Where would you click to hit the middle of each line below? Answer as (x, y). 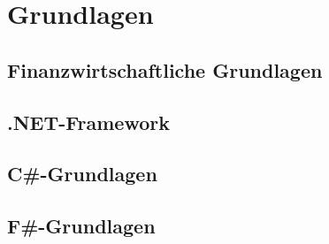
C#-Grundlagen (82, 174)
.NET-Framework (88, 122)
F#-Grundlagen (81, 226)
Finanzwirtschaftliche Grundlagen (165, 69)
